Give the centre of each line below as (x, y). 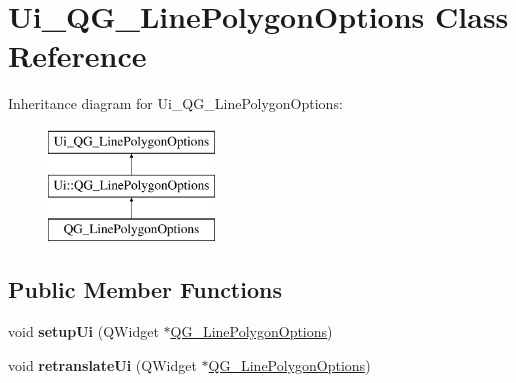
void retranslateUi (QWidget (102, 364)
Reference (77, 55)
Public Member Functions (145, 289)
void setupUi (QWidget (83, 331)
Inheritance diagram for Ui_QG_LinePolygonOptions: (175, 103)
